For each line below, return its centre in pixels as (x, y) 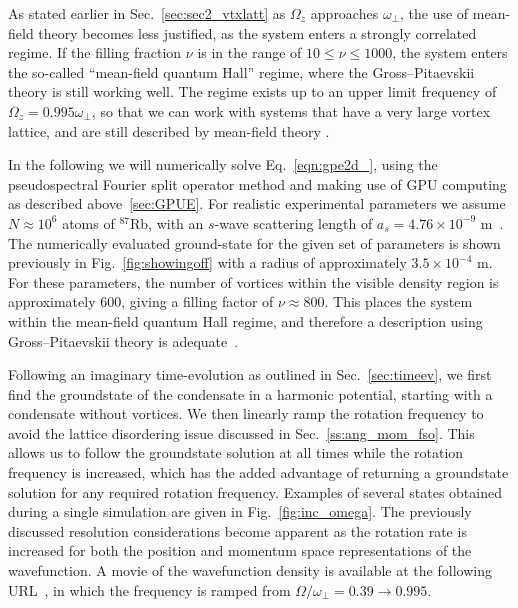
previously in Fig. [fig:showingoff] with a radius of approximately (207, 262)
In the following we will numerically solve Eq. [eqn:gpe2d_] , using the (223, 164)
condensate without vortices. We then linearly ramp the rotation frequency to (246, 413)
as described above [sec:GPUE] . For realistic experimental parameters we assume (257, 203)
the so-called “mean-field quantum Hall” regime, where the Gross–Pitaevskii (241, 71)
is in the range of (249, 52)
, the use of (434, 13)
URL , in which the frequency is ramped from (149, 589)
